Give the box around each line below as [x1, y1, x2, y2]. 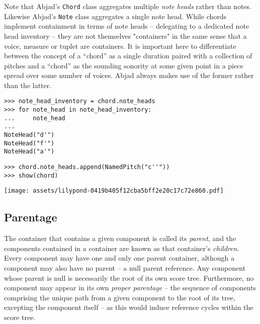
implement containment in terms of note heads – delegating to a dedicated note [4, 21, 249, 31]
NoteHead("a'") [4, 148, 55, 155]
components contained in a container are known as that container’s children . [4, 242, 239, 253]
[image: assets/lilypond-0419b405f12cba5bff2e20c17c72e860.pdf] [4, 187, 224, 195]
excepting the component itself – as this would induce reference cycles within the [4, 302, 253, 312]
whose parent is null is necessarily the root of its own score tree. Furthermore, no [4, 272, 254, 283]
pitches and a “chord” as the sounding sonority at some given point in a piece [4, 60, 243, 70]
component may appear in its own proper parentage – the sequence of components [4, 282, 256, 293]
